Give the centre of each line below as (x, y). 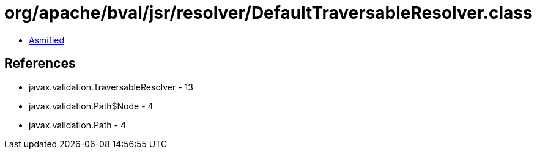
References (40, 64)
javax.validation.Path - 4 (77, 125)
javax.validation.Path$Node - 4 (91, 106)
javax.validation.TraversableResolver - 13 (111, 87)
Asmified (47, 40)
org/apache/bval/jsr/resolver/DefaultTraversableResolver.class (268, 13)
